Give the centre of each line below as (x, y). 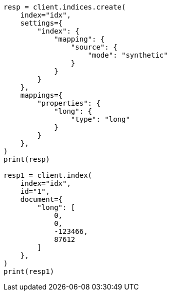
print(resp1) (29, 271)
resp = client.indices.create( (65, 7)
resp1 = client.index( (48, 175)
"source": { (94, 47)
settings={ (41, 23)
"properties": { (69, 103)
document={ (41, 199)
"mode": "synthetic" (128, 55)
